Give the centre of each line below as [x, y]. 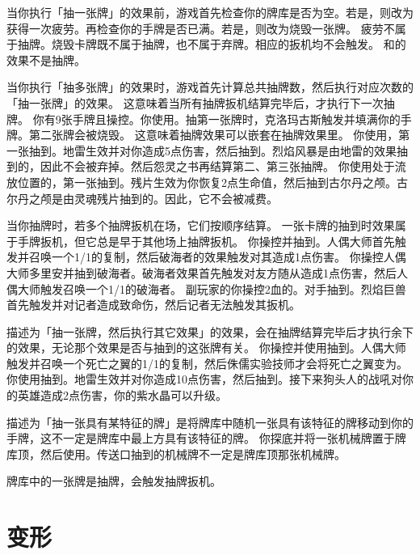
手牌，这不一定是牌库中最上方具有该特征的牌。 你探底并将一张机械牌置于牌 [206, 438]
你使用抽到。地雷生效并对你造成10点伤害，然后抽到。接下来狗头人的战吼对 [204, 379]
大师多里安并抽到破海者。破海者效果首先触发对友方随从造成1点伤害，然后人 [207, 272]
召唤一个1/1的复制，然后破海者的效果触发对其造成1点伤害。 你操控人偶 [217, 257]
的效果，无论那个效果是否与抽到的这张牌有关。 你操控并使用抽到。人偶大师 [206, 347]
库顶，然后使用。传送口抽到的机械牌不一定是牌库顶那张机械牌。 [176, 453]
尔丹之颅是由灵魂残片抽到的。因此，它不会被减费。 [142, 198]
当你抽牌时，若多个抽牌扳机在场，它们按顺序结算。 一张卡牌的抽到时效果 [201, 225]
